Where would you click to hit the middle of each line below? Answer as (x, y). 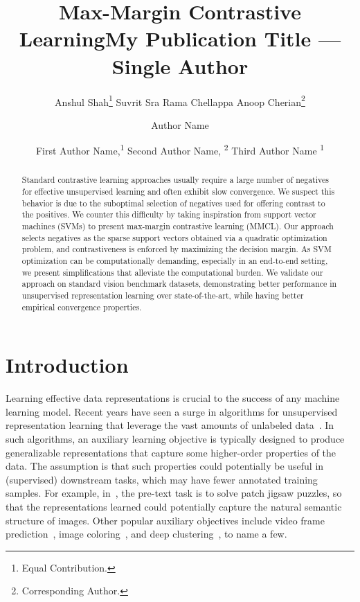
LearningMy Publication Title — (180, 38)
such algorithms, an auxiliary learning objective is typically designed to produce (175, 438)
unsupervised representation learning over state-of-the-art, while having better (163, 295)
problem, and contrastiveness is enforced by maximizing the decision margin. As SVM (177, 249)
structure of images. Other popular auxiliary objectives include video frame (165, 520)
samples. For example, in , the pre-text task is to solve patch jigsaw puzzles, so (174, 493)
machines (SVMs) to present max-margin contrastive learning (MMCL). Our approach (178, 226)
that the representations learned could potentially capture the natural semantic (174, 506)
